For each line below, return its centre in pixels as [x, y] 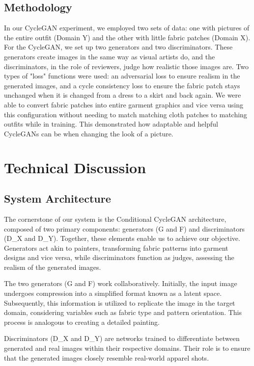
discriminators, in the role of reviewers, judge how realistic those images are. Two [127, 66]
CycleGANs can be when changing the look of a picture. [89, 133]
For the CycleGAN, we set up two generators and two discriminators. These [118, 47]
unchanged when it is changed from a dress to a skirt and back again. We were [123, 95]
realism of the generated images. [53, 267]
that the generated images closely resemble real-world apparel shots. [107, 357]
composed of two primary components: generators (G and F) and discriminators [125, 228]
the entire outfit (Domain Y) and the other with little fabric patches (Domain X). [127, 37]
